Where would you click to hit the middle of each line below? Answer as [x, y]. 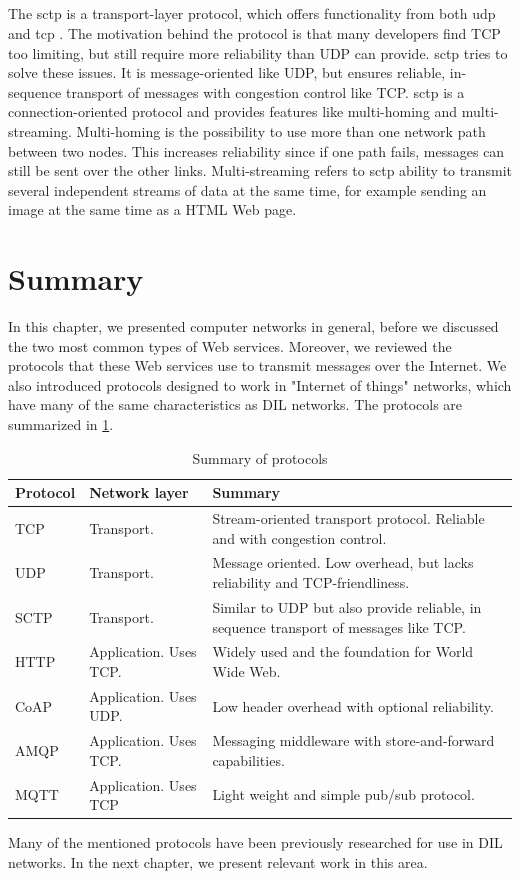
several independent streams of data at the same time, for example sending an [247, 189]
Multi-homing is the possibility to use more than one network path [281, 130]
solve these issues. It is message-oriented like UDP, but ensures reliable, [227, 72]
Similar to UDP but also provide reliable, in [347, 606]
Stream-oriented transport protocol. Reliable [348, 518]
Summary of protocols [260, 457]
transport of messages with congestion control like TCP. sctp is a [265, 91]
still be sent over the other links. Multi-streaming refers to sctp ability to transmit [260, 170]
